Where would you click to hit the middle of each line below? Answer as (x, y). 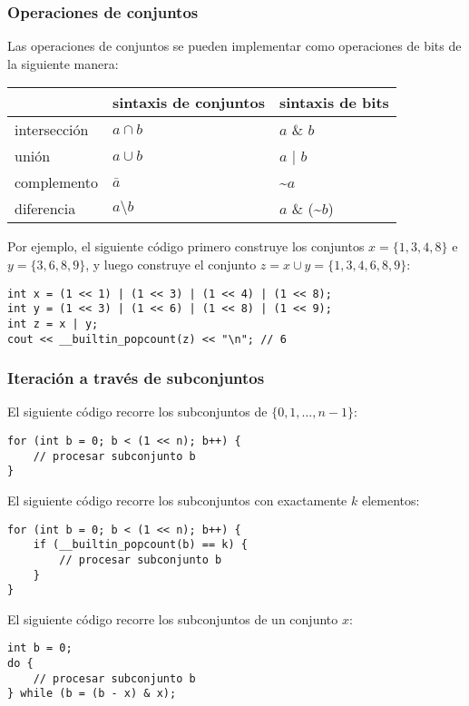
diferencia (45, 209)
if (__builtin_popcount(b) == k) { (140, 545)
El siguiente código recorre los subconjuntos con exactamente (177, 500)
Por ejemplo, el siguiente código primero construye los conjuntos (186, 246)
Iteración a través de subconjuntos (136, 378)
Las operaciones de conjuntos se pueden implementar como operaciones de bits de (234, 46)
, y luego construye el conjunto (171, 264)
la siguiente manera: (63, 63)
